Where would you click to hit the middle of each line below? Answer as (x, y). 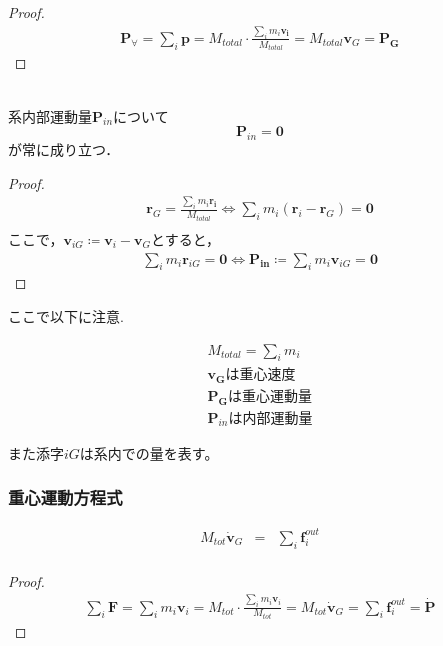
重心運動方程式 (65, 497)
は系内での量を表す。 (149, 452)
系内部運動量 (50, 115)
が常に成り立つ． (64, 148)
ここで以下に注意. (66, 315)
